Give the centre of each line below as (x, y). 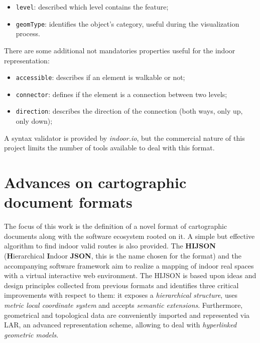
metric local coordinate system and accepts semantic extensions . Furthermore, (123, 305)
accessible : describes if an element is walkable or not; (100, 77)
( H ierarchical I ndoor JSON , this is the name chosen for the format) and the (123, 255)
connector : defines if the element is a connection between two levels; (121, 94)
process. (28, 33)
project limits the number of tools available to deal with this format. (109, 148)
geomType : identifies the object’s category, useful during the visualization (127, 23)
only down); (34, 121)
